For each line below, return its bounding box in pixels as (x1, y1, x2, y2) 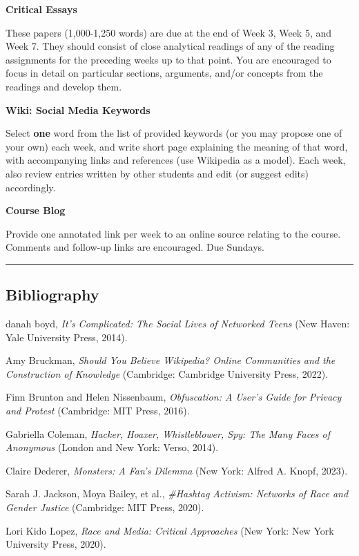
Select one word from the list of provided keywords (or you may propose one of (6, 126, 342, 140)
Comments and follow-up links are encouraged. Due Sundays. (6, 240, 265, 254)
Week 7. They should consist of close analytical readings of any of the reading (6, 39, 335, 53)
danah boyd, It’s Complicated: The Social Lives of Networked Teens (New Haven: (6, 316, 350, 331)
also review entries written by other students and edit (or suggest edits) (6, 166, 309, 180)
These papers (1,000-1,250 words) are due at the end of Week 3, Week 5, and (6, 25, 332, 39)
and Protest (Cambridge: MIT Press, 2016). (6, 403, 190, 418)
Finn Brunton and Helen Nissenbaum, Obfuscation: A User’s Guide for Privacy (6, 390, 342, 404)
